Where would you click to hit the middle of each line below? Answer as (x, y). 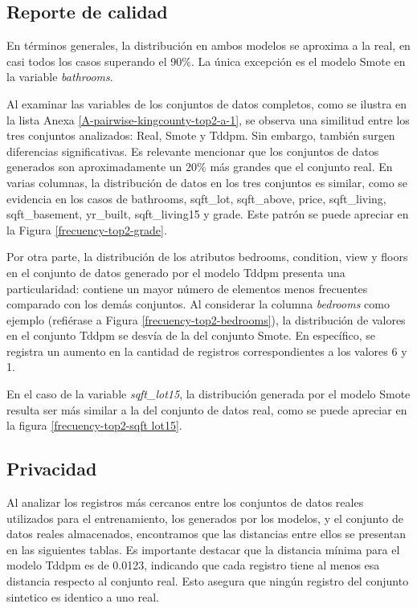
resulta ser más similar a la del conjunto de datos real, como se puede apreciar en (207, 409)
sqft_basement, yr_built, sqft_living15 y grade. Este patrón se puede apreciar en (208, 214)
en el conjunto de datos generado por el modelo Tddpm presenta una (176, 272)
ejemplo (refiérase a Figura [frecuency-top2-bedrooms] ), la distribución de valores (206, 319)
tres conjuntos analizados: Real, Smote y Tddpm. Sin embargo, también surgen (201, 135)
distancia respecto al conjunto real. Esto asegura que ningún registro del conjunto (208, 581)
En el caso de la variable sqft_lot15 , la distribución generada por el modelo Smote (208, 394)
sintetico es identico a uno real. (83, 596)
